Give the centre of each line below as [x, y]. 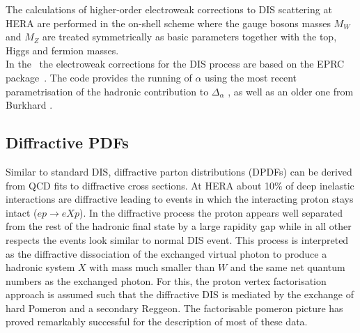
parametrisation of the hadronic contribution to [107, 91]
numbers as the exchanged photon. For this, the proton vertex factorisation [166, 280]
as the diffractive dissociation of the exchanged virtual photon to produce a [166, 253]
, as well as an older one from [291, 91]
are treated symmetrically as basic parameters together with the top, [189, 37]
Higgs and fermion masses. [62, 50]
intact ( [22, 212]
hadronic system [40, 267]
